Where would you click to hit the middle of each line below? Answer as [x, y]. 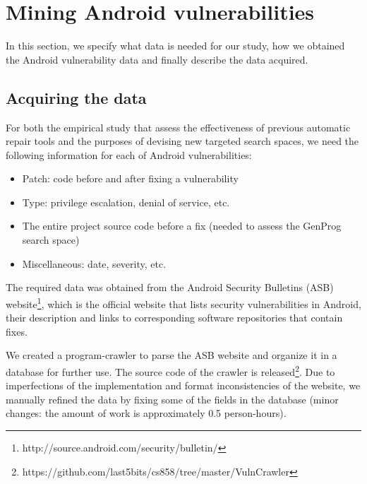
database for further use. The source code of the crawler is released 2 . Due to [170, 370]
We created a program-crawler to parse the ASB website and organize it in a [172, 355]
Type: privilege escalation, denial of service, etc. [126, 202]
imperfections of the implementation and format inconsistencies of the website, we [183, 385]
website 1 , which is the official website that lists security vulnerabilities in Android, [183, 302]
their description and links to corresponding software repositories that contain [174, 318]
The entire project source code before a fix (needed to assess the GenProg [182, 226]
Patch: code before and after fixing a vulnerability [130, 178]
